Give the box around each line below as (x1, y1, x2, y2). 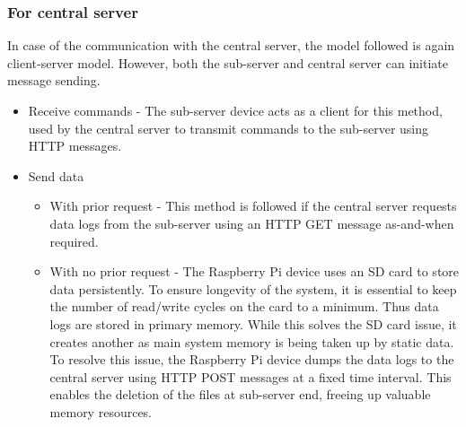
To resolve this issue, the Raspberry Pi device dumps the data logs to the (49, 350, 454, 369)
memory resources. (49, 402, 153, 421)
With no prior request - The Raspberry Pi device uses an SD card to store (49, 262, 460, 281)
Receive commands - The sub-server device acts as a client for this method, (28, 101, 443, 119)
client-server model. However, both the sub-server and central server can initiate (7, 53, 448, 72)
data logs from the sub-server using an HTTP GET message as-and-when (49, 213, 454, 232)
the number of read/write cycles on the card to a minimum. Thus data (49, 297, 439, 316)
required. (49, 231, 99, 250)
